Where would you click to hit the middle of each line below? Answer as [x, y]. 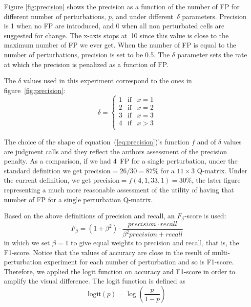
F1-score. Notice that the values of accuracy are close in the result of [107, 252]
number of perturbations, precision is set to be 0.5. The [87, 54]
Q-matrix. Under [222, 170]
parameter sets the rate [212, 54]
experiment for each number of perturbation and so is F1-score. [139, 262]
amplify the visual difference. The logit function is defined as [95, 281]
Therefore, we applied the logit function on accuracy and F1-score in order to [120, 271]
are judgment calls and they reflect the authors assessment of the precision [115, 151]
